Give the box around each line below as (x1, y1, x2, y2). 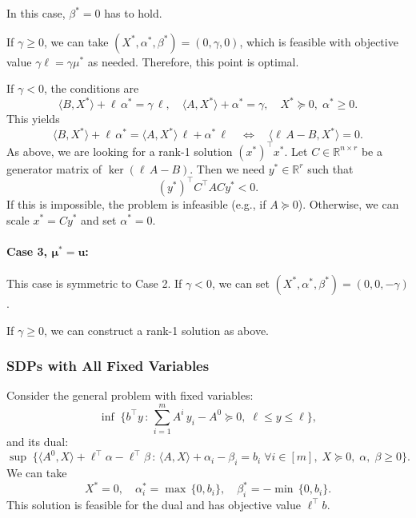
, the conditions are (43, 80, 139, 97)
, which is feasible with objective (239, 33, 398, 50)
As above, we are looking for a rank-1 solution (6, 142, 233, 159)
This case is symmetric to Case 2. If (6, 274, 182, 291)
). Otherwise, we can (298, 195, 399, 212)
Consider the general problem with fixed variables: (6, 387, 254, 404)
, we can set (211, 274, 270, 291)
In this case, (6, 5, 66, 21)
